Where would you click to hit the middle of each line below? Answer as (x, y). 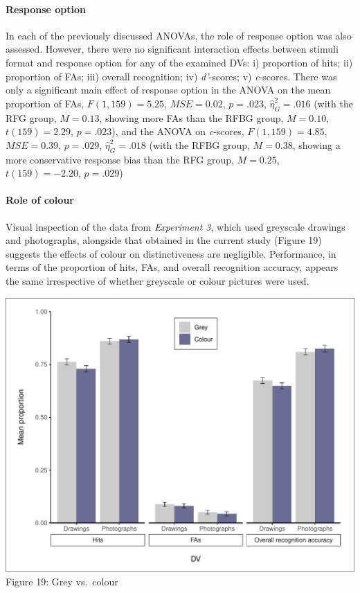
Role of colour (40, 200)
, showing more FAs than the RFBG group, (191, 117)
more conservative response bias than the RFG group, (120, 159)
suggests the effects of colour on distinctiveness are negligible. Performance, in (171, 253)
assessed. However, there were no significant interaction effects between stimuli (172, 49)
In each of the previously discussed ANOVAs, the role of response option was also (179, 35)
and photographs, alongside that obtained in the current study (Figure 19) (164, 240)
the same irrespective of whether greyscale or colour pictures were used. (157, 280)
